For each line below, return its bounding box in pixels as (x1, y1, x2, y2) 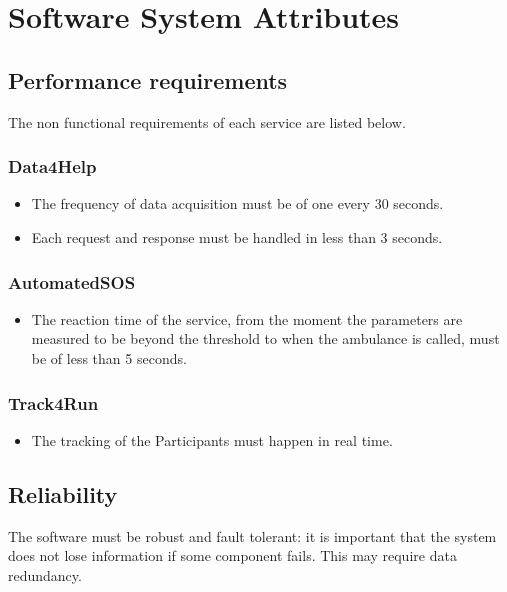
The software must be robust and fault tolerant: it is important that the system (8, 525, 497, 546)
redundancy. (8, 564, 82, 585)
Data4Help (8, 154, 97, 179)
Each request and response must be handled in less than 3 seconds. (31, 226, 443, 247)
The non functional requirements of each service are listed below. (8, 111, 406, 132)
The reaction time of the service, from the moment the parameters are (31, 308, 463, 329)
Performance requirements (8, 64, 288, 95)
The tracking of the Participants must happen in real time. (31, 429, 393, 450)
